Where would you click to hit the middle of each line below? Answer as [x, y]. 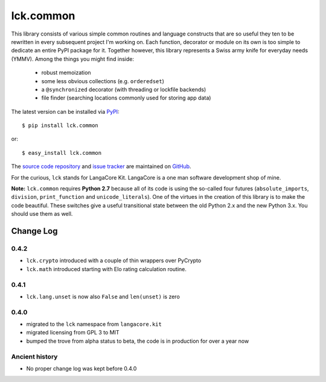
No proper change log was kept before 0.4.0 [81, 368]
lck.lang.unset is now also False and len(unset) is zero [103, 296]
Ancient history [34, 357]
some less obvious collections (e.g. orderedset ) [103, 81]
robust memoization [66, 73]
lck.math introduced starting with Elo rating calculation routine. [107, 269]
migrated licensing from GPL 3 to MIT [73, 333]
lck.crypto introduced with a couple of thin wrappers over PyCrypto [114, 261]
